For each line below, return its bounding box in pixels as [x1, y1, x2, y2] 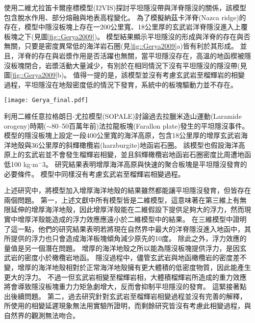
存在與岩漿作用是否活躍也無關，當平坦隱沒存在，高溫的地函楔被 [38, 50, 244, 60]
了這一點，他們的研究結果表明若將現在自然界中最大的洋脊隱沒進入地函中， [4, 223, 244, 234]
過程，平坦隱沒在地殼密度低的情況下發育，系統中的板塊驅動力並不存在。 [4, 79, 237, 89]
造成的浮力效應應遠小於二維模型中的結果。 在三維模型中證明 [51, 214, 247, 224]
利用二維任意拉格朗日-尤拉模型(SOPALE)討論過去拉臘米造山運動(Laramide [4, 111, 242, 121]
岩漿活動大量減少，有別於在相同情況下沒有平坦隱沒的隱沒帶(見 [45, 60, 247, 70]
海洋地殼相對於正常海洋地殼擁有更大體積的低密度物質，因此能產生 [38, 262, 251, 272]
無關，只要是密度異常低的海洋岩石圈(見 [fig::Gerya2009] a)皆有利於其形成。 [4, 41, 238, 51]
